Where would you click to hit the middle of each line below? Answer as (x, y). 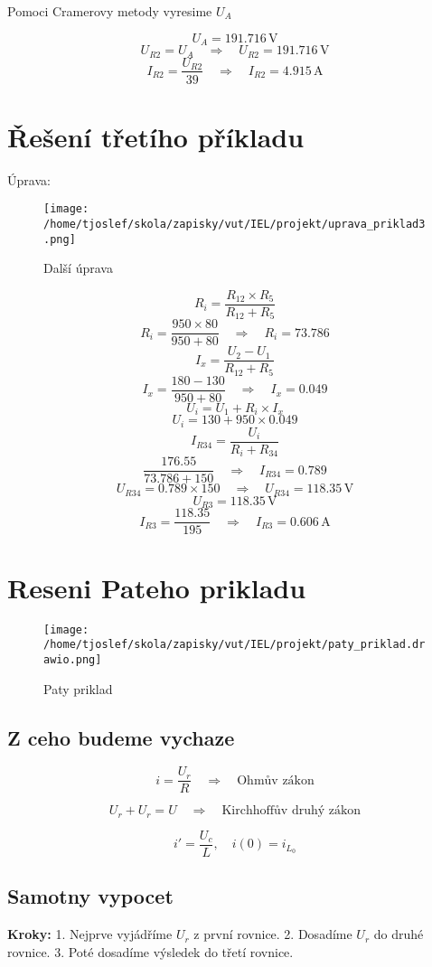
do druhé (399, 934)
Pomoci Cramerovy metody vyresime (110, 11)
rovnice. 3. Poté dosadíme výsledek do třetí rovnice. (150, 951)
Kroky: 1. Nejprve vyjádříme (90, 934)
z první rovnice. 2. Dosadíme (273, 934)
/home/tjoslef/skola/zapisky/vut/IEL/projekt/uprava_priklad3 (235, 224)
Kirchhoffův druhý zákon (291, 811)
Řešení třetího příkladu (156, 136)
